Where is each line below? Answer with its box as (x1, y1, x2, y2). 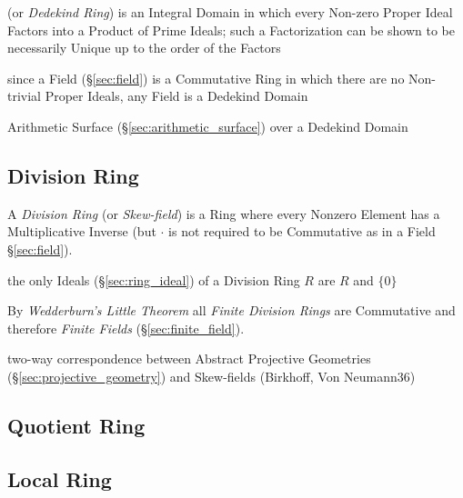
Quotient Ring (7, 411, 146, 439)
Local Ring (7, 464, 112, 493)
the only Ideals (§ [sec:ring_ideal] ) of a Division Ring (7, 270, 300, 289)
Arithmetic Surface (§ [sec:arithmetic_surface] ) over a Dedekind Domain (7, 116, 408, 135)
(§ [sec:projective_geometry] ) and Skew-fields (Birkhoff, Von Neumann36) (7, 366, 416, 385)
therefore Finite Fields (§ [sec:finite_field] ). (7, 318, 245, 337)
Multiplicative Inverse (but (7, 222, 156, 241)
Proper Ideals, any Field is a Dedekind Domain (45, 86, 308, 105)
